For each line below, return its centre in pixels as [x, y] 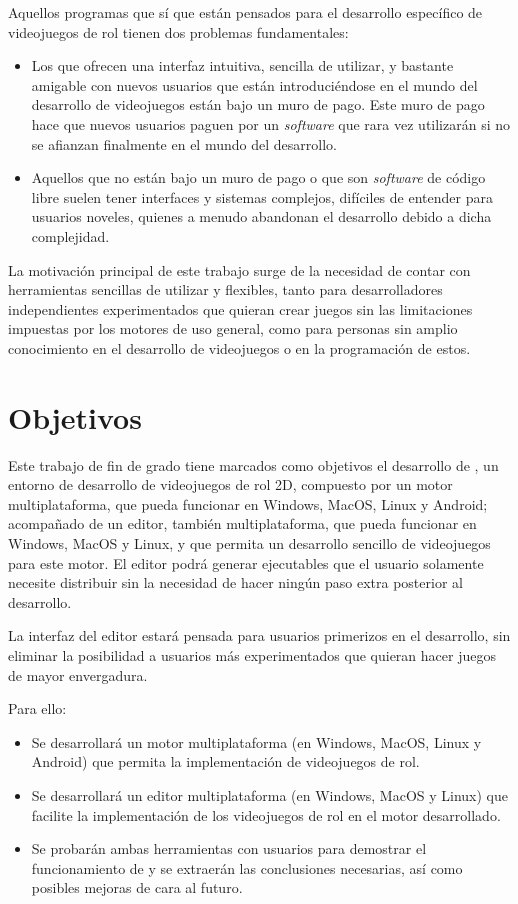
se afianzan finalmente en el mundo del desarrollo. [184, 143]
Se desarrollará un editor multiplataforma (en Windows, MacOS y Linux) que [270, 794]
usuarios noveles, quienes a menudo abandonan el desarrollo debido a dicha [261, 216]
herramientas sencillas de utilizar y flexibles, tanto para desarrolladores [225, 289]
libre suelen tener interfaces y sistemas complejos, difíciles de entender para [262, 196]
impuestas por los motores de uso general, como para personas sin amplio [233, 328]
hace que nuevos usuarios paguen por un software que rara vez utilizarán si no [271, 123]
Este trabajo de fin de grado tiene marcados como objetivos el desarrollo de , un [253, 464]
